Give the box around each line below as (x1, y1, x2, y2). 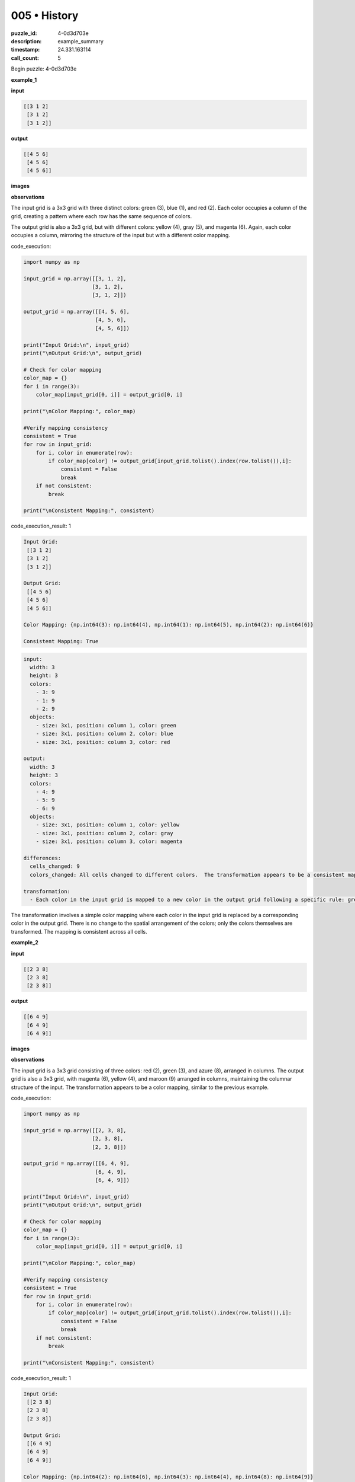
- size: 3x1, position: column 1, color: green (35, 722, 177, 729)
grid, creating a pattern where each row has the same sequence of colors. (11, 212, 192, 219)
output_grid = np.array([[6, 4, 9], (23, 1160, 130, 1167)
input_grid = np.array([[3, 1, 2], (23, 275, 127, 282)
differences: (23, 855, 62, 862)
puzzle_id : (11, 30, 37, 37)
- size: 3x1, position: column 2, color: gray (35, 830, 174, 836)
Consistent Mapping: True (23, 638, 99, 645)
